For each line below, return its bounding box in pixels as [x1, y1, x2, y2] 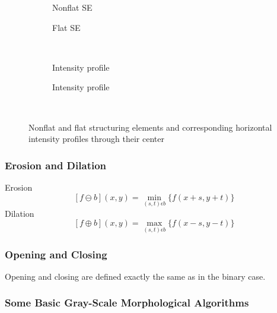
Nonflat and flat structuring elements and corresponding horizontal [28, 121, 272, 133]
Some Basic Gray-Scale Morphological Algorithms [5, 295, 249, 310]
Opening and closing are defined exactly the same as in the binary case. [5, 270, 266, 282]
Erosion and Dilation [5, 157, 107, 172]
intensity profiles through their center [28, 132, 164, 145]
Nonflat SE [52, 1, 93, 13]
